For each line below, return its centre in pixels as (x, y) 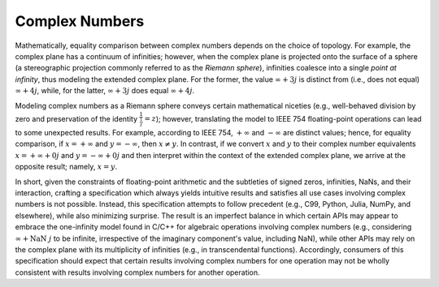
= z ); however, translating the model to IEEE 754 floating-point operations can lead (283, 118)
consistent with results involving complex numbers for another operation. (137, 272)
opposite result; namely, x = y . (66, 167)
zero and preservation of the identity (76, 118)
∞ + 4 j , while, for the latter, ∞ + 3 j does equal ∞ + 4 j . (105, 91)
